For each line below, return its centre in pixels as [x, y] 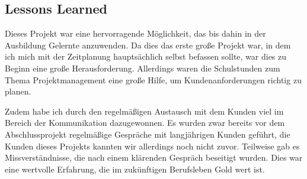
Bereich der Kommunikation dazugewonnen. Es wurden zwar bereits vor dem [145, 123]
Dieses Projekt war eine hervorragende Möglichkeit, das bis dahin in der [135, 33]
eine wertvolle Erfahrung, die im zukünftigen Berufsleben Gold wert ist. [135, 169]
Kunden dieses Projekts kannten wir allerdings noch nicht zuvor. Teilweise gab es [152, 146]
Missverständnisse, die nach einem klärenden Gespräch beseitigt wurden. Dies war [154, 157]
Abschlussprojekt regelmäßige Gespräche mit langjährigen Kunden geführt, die [148, 134]
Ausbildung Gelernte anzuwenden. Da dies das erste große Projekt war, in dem [148, 45]
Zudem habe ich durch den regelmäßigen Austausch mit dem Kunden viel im [144, 111]
